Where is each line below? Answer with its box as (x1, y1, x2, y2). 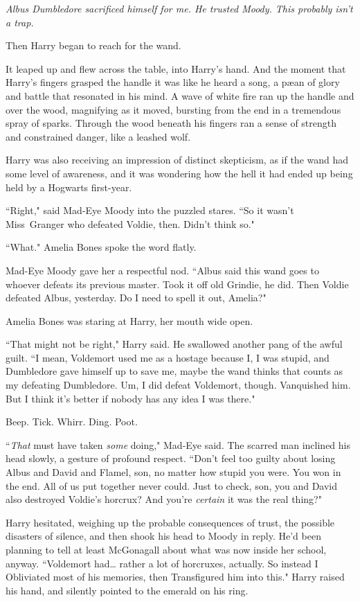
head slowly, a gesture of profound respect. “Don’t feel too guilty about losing (6, 451, 336, 466)
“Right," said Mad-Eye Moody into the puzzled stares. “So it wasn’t (6, 203, 294, 218)
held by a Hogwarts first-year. (6, 179, 132, 194)
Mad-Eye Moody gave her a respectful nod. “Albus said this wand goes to (6, 263, 319, 277)
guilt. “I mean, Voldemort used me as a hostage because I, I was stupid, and (6, 350, 330, 364)
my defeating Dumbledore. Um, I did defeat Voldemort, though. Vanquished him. (6, 378, 351, 392)
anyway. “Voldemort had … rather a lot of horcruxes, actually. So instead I (6, 556, 318, 570)
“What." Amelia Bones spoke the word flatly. (6, 240, 197, 254)
